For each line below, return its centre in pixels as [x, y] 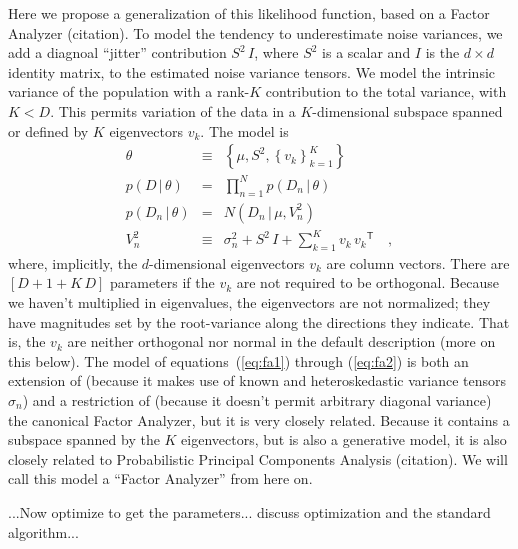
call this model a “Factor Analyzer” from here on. [160, 478]
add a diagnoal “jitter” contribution [117, 52]
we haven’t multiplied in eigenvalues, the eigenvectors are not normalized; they [249, 302]
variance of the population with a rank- [129, 91]
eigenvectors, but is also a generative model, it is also [344, 439]
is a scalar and [366, 52]
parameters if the [162, 282]
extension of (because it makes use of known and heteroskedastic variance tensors [257, 380]
